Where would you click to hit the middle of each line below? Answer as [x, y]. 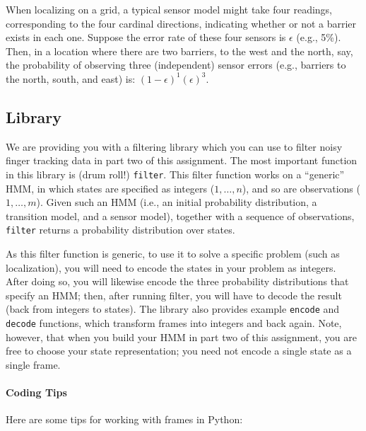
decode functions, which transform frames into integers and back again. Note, [174, 323]
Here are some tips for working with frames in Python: [124, 419]
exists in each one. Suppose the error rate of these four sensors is [146, 37]
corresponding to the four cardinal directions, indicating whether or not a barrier [181, 23]
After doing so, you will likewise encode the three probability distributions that [177, 281]
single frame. [33, 364]
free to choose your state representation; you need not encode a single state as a [179, 351]
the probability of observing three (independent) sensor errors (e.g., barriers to [176, 65]
